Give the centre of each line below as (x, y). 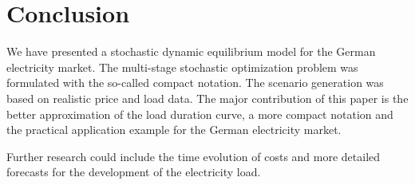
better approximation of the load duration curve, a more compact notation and (200, 114)
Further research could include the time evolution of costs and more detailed (194, 156)
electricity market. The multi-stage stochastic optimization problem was (182, 67)
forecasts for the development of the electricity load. (134, 172)
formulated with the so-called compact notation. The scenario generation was (195, 83)
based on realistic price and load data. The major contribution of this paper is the (207, 98)
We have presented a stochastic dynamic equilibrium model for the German (191, 51)
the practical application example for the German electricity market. (174, 130)
